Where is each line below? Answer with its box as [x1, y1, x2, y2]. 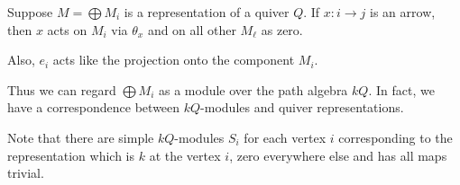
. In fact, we [368, 80, 435, 99]
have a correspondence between [7, 98, 180, 117]
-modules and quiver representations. [200, 98, 404, 117]
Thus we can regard [7, 80, 116, 99]
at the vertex [149, 145, 221, 164]
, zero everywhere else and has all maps [229, 145, 447, 164]
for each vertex [244, 128, 327, 146]
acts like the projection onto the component [52, 50, 295, 69]
